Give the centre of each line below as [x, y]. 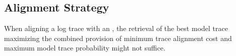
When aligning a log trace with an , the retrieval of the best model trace [116, 28]
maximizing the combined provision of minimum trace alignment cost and [118, 38]
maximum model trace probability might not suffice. [85, 48]
